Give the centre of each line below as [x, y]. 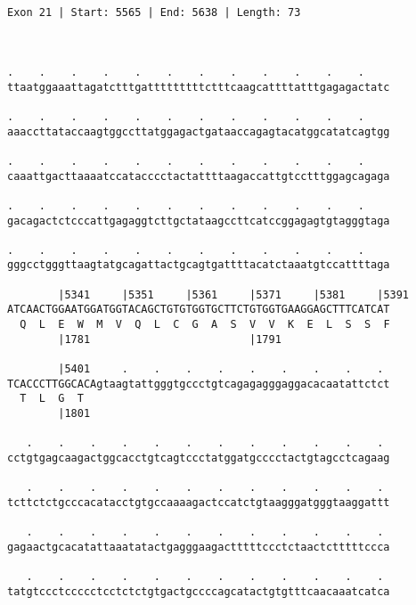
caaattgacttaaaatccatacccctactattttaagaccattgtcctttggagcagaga [199, 176]
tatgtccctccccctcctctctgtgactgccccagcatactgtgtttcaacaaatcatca [199, 591]
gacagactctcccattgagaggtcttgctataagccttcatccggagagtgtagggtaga [199, 221]
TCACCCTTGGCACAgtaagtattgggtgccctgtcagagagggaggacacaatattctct [199, 384]
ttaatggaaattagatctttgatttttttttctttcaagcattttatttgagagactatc [199, 87]
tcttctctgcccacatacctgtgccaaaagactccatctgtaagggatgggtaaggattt [199, 502]
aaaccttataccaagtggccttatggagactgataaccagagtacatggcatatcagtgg [199, 131]
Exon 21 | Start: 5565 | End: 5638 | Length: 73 [154, 13]
